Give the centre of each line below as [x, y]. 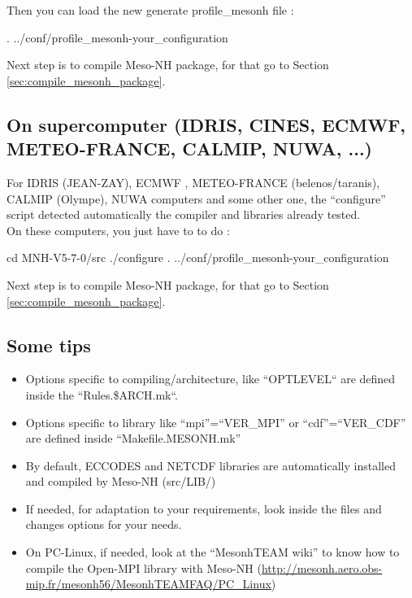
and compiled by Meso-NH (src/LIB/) [121, 481]
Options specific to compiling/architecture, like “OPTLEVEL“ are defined [210, 379]
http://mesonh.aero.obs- [322, 567]
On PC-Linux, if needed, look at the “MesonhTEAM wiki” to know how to [213, 552]
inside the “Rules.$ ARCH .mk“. [102, 394]
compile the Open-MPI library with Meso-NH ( [143, 567]
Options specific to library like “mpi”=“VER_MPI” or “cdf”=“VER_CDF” [216, 422]
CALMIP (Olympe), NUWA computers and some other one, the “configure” [196, 198]
